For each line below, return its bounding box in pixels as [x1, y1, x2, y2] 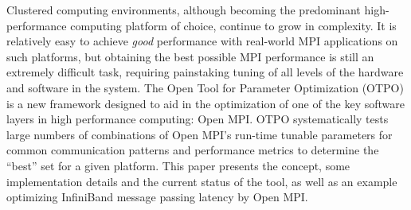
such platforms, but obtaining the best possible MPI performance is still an [6, 48, 374, 64]
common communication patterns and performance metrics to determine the [6, 142, 379, 158]
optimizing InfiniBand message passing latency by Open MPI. [6, 189, 308, 205]
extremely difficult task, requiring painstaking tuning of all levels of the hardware [6, 64, 404, 80]
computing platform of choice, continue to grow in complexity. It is [70, 17, 397, 33]
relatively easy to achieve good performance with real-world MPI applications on [6, 33, 398, 49]
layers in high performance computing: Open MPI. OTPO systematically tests [6, 111, 389, 127]
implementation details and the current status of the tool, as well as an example [6, 173, 397, 189]
